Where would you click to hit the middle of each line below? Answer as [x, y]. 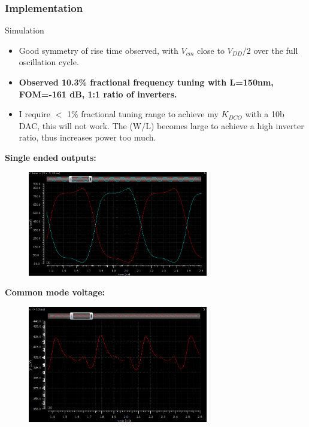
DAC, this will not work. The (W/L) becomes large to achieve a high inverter [161, 125]
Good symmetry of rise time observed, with [99, 50]
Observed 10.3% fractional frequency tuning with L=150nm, [146, 82]
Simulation [25, 30]
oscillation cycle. [49, 62]
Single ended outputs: [51, 157]
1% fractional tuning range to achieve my [143, 114]
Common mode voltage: [55, 292]
